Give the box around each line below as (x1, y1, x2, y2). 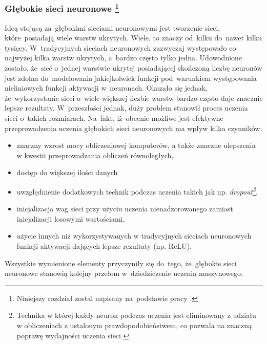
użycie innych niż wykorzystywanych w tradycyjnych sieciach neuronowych (16, 230, 252, 241)
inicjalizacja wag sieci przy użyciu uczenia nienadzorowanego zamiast (16, 203, 233, 214)
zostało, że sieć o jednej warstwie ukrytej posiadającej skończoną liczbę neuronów (5, 62, 262, 73)
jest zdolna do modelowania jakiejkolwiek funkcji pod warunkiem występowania (5, 72, 257, 83)
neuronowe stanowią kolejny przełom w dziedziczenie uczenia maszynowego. (5, 268, 243, 278)
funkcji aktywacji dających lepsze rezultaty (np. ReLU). (16, 241, 192, 251)
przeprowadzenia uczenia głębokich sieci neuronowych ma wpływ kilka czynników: (5, 122, 262, 133)
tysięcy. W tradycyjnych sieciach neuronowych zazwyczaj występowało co (5, 42, 236, 53)
